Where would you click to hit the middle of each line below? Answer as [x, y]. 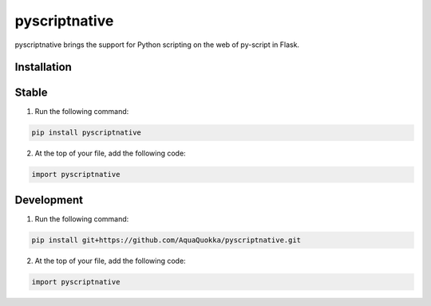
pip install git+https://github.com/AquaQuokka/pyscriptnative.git [166, 240]
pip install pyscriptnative [86, 133]
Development [49, 200]
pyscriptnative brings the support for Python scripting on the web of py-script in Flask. [157, 45]
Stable [31, 93]
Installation [43, 67]
